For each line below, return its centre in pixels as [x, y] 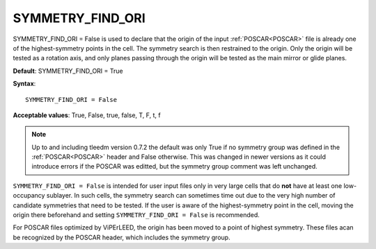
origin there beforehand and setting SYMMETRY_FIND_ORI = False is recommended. [136, 215]
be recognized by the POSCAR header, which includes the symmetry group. [122, 237]
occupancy [29, 196]
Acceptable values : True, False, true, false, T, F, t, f [87, 115]
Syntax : [24, 84]
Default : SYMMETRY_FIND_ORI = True [68, 71]
